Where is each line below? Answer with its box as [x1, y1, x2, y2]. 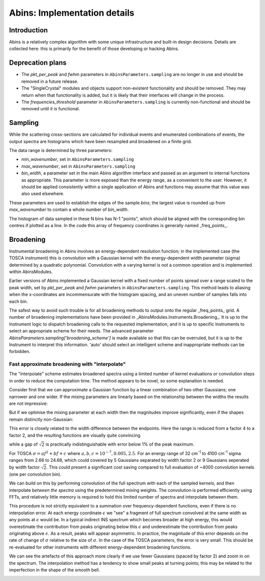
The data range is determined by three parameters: [9, 148, 113, 153]
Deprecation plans [9, 59, 67, 67]
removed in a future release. [21, 78, 79, 84]
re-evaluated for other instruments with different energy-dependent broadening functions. [9, 544, 191, 550]
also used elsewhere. [21, 191, 65, 197]
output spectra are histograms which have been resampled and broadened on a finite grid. [9, 138, 192, 144]
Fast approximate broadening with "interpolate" [9, 361, 126, 368]
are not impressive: [9, 400, 48, 406]
